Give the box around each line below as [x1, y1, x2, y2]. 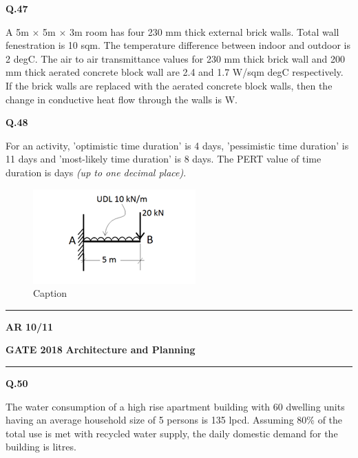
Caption [33, 286, 67, 300]
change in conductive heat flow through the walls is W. [6, 92, 238, 106]
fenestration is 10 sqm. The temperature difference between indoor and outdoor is [6, 38, 351, 52]
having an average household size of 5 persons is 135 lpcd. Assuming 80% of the [6, 413, 343, 427]
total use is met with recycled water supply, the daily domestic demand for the [6, 426, 338, 440]
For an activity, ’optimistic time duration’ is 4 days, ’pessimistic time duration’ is [6, 138, 349, 152]
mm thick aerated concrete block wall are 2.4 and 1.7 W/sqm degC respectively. [6, 65, 344, 79]
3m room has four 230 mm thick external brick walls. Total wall [69, 24, 339, 39]
